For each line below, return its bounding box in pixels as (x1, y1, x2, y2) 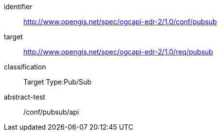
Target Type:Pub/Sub (23, 78, 92, 86)
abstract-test (4, 93, 45, 101)
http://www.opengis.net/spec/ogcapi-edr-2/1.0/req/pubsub (23, 48, 213, 56)
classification (4, 63, 46, 71)
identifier (4, 2, 33, 11)
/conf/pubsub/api (23, 108, 79, 116)
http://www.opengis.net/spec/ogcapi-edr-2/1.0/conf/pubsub (23, 17, 217, 26)
